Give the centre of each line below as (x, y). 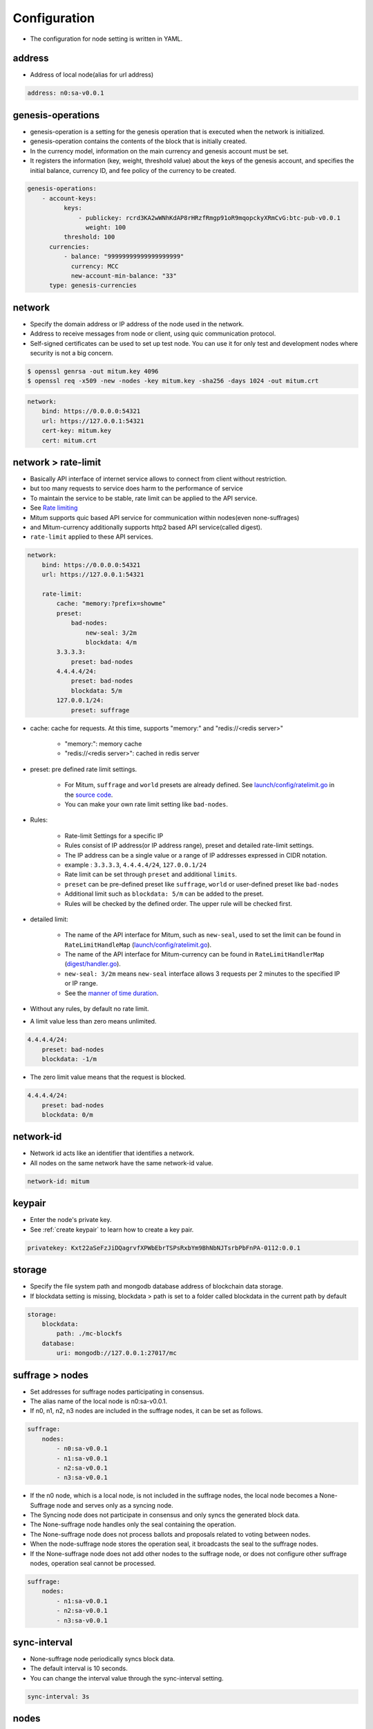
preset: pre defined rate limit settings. (84, 769)
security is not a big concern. (72, 353)
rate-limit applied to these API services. (92, 537)
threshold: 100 (89, 237)
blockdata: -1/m (69, 1059)
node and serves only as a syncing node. (115, 1505)
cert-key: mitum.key (77, 431)
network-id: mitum (58, 1181)
